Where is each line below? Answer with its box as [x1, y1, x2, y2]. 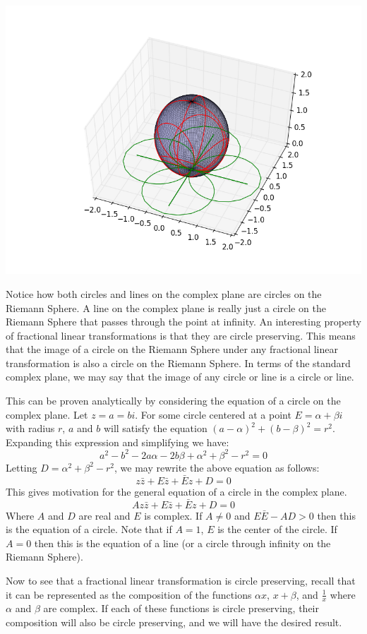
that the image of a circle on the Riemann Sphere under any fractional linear [6, 342, 338, 357]
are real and [78, 508, 131, 522]
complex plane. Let [6, 407, 88, 421]
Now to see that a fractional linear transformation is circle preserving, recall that [6, 573, 356, 587]
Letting [6, 460, 37, 474]
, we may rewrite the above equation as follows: [114, 460, 320, 474]
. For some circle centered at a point [135, 407, 291, 421]
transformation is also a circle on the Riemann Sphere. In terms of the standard [6, 355, 351, 370]
